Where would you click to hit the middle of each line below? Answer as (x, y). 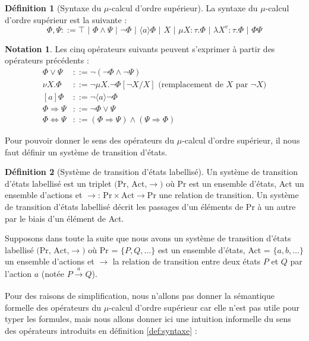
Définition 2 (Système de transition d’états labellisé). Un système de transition (151, 172)
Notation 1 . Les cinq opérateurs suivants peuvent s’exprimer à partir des (140, 48)
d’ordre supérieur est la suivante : (66, 19)
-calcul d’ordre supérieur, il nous (241, 140)
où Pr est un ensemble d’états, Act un (235, 183)
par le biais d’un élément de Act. (64, 218)
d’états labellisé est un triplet (58, 183)
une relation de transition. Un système (229, 195)
